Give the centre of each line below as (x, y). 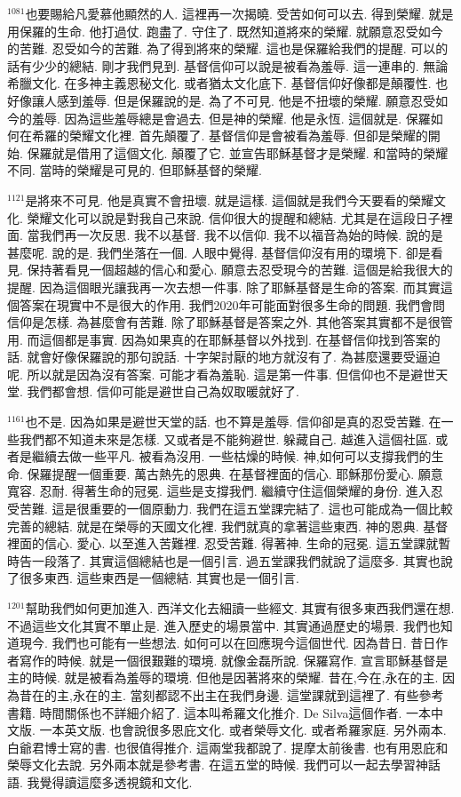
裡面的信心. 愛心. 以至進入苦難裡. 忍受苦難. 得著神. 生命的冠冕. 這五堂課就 (223, 543)
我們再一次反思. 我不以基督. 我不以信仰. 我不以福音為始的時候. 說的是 (241, 235)
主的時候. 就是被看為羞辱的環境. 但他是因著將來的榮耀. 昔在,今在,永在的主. (223, 677)
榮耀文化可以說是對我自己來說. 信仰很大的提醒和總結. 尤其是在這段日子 (234, 217)
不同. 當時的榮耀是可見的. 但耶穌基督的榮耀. (135, 170)
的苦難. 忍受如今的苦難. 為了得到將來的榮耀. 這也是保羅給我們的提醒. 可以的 (228, 48)
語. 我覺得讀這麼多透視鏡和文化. (100, 781)
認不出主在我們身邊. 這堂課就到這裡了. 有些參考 (306, 694)
